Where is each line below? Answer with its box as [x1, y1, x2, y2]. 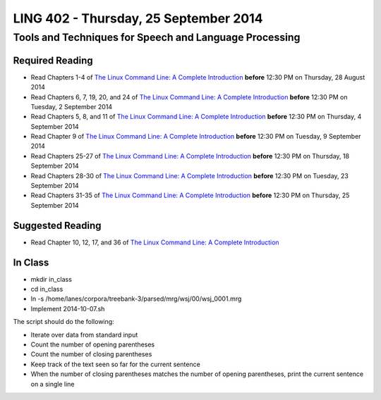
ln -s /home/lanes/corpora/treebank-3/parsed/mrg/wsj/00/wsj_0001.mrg [30, 294, 242, 303]
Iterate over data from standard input [30, 330, 138, 339]
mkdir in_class [30, 275, 72, 283]
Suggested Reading [13, 219, 102, 232]
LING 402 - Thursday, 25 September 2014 [13, 11, 263, 26]
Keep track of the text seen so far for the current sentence [30, 360, 200, 368]
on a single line [30, 380, 75, 388]
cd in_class [30, 285, 64, 293]
